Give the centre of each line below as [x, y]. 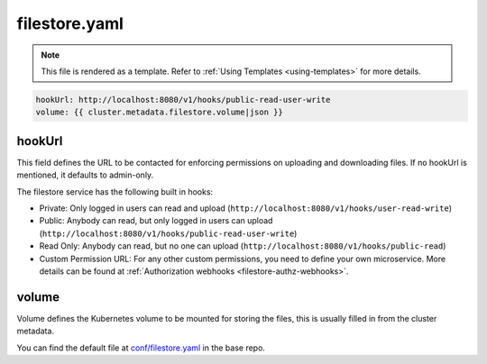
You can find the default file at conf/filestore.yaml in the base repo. [141, 348]
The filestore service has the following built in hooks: [115, 191]
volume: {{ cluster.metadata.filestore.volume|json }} [159, 112]
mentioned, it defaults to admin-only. [85, 175]
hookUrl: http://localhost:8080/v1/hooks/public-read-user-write [183, 100]
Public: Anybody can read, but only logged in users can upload [156, 221]
